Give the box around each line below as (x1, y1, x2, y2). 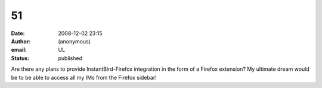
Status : (11, 54, 30, 62)
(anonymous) (58, 37, 91, 45)
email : (11, 46, 27, 54)
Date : (11, 30, 25, 37)
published (58, 54, 83, 62)
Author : (11, 37, 31, 45)
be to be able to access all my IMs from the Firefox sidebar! (11, 74, 157, 81)
